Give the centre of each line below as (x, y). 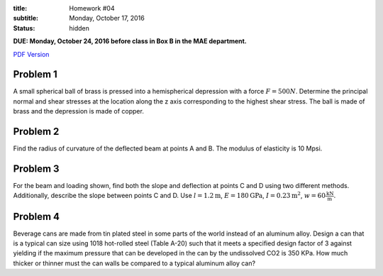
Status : (24, 28)
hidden (79, 28)
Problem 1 (35, 74)
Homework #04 (92, 8)
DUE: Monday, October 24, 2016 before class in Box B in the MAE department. (130, 41)
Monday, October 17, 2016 (107, 18)
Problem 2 (36, 132)
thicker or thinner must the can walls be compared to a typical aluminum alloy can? (134, 263)
